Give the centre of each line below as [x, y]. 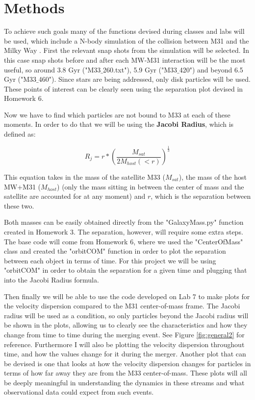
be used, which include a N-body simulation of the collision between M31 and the [127, 40]
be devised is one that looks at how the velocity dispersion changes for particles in [127, 363]
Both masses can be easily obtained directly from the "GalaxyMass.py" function [124, 222]
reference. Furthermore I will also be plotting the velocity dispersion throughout [124, 344]
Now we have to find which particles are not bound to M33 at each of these [117, 114]
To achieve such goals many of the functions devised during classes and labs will [124, 31]
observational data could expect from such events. [79, 392]
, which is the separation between [201, 196]
